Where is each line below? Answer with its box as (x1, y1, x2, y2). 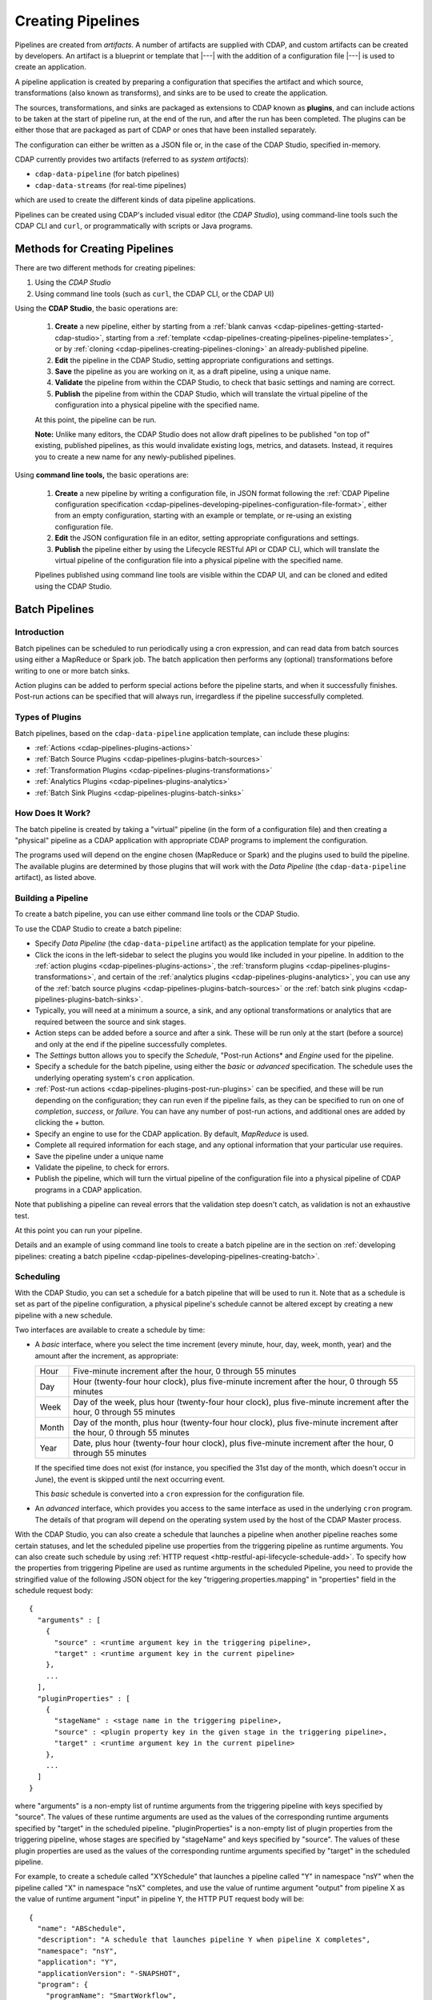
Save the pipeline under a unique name (34, 1151, 164, 1161)
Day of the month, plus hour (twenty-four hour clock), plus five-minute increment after (73, 1417, 399, 1428)
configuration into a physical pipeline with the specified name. (54, 400, 260, 410)
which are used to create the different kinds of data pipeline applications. (14, 195, 256, 205)
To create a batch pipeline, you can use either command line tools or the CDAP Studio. (14, 909, 300, 919)
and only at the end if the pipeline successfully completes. (34, 1039, 227, 1049)
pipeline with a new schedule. (14, 1310, 114, 1320)
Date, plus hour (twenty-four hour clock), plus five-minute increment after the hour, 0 (73, 1438, 394, 1449)
